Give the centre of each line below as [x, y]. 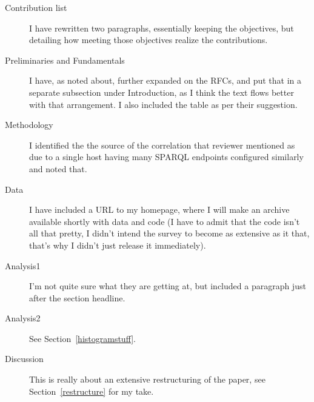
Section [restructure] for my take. [92, 391]
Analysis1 [23, 265]
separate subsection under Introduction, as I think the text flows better [162, 92]
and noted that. [58, 168]
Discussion [24, 359]
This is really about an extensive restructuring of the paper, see [147, 379]
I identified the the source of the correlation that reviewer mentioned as [162, 145]
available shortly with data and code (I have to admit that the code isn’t [165, 221]
